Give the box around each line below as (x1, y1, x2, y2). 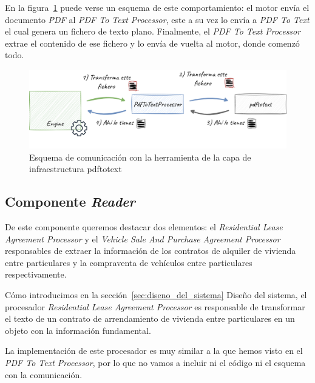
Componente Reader (5, 192, 135, 211)
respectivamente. (5, 268, 67, 281)
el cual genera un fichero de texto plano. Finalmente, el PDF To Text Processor (5, 25, 301, 38)
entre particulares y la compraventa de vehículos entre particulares (5, 256, 252, 268)
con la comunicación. (5, 368, 83, 381)
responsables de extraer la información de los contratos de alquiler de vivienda (5, 244, 296, 257)
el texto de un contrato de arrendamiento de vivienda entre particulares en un (5, 312, 295, 325)
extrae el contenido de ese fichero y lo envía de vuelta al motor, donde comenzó (5, 36, 300, 49)
